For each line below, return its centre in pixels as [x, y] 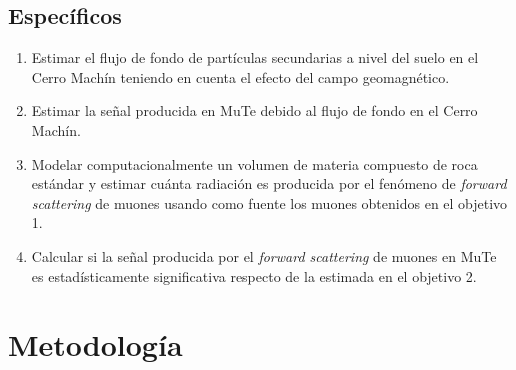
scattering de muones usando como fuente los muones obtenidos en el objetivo [269, 202]
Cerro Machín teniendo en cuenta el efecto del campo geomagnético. [240, 76]
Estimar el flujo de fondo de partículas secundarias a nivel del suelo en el [255, 57]
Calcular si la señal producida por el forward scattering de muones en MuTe [264, 255]
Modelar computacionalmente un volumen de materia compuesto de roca [254, 163]
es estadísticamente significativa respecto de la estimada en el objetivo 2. [254, 275]
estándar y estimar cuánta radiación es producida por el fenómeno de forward [269, 183]
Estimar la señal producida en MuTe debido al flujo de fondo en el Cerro [254, 110]
